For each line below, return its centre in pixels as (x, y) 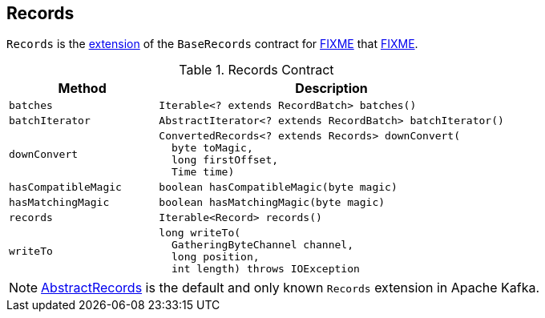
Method (82, 89)
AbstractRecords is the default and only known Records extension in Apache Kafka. (291, 288)
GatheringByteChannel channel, (262, 245)
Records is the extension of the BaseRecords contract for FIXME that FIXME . (212, 44)
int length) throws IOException (265, 269)
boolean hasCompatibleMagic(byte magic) (278, 187)
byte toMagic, (212, 148)
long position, (215, 257)
